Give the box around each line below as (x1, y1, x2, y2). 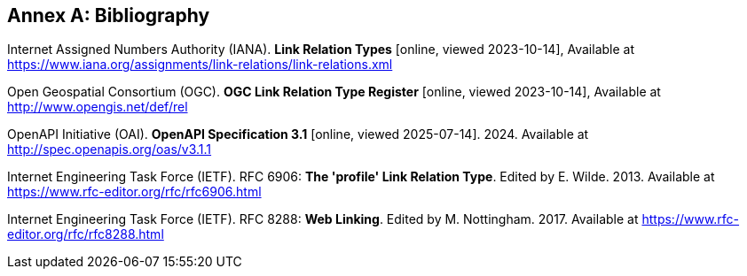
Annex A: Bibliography (7, 4, 210, 27)
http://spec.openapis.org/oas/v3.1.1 (7, 142, 212, 157)
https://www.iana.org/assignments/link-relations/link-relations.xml (7, 57, 393, 73)
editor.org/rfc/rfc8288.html (7, 226, 164, 242)
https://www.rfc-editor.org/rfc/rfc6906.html (7, 184, 262, 200)
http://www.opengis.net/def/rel (7, 99, 188, 115)
